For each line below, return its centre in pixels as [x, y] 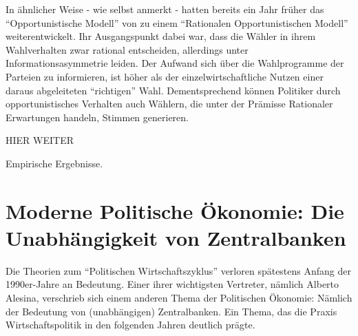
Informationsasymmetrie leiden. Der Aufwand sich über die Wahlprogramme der [175, 63]
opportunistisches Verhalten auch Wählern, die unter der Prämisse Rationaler [169, 104]
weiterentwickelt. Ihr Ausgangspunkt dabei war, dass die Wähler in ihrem [161, 36]
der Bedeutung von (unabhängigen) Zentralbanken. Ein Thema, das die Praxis [171, 311]
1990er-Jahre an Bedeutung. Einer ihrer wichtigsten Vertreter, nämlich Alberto [172, 284]
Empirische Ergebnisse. [54, 163]
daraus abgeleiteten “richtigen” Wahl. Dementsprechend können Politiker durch [173, 90]
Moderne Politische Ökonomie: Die [175, 210]
